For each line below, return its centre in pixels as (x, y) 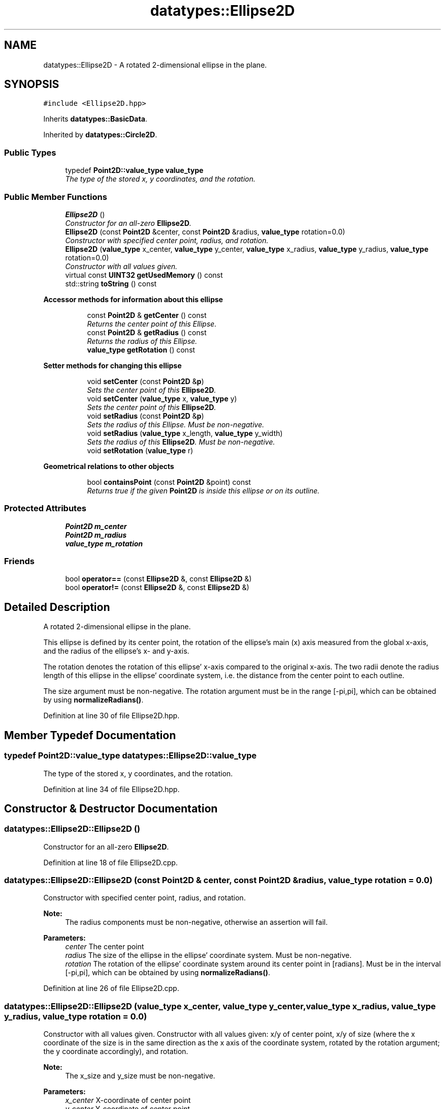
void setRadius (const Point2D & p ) (146, 416)
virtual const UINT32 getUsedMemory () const (144, 275)
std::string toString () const (111, 283)
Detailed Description (57, 607)
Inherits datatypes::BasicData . (95, 119)
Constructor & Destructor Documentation (111, 808)
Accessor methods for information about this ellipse (133, 299)
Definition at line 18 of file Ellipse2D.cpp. (110, 862)
